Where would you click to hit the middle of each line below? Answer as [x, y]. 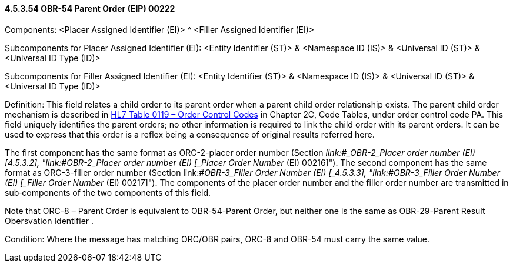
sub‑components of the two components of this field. [108, 192]
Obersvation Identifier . [49, 221]
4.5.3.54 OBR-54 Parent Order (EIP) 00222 [90, 9]
